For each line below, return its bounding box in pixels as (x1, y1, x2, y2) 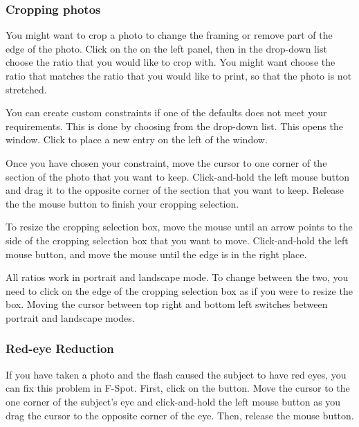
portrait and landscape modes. (6, 310, 135, 325)
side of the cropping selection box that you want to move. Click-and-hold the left (6, 233, 349, 247)
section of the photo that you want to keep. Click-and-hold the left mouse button (6, 169, 350, 183)
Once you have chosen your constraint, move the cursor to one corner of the (6, 155, 327, 170)
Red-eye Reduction (6, 340, 114, 357)
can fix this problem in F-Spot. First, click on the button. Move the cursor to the (6, 381, 350, 395)
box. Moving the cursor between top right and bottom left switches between (6, 297, 328, 311)
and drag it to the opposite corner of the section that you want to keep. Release (6, 183, 344, 197)
